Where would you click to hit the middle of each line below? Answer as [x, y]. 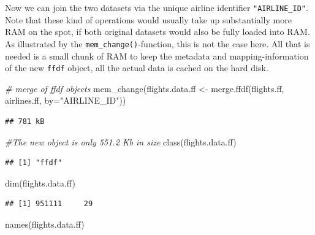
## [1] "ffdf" [34, 163]
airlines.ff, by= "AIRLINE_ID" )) [66, 100]
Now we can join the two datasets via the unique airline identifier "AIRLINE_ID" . [157, 7]
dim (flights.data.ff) [40, 183]
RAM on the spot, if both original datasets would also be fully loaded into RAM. [157, 32]
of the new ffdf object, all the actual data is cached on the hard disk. [137, 68]
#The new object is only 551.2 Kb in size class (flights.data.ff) [121, 141]
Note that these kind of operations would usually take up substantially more [148, 19]
